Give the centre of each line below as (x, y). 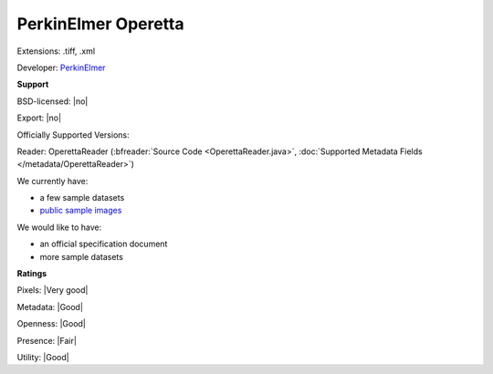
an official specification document (104, 244)
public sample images (81, 211)
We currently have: (52, 181)
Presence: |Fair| (47, 340)
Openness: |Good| (52, 324)
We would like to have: (59, 227)
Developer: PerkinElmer (61, 68)
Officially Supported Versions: (73, 135)
